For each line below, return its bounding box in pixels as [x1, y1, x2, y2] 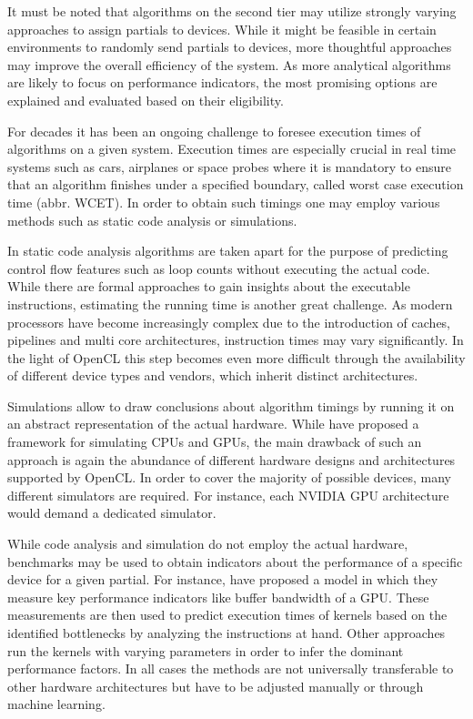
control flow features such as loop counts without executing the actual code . [7, 258, 430, 278]
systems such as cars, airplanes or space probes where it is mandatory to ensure [7, 157, 451, 176]
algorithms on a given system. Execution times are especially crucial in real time [7, 139, 457, 158]
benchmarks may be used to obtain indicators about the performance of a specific [7, 552, 463, 571]
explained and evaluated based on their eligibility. [7, 90, 284, 109]
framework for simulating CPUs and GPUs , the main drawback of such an [7, 432, 422, 451]
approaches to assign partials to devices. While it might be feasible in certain [7, 19, 437, 38]
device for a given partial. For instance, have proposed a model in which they [7, 570, 438, 589]
